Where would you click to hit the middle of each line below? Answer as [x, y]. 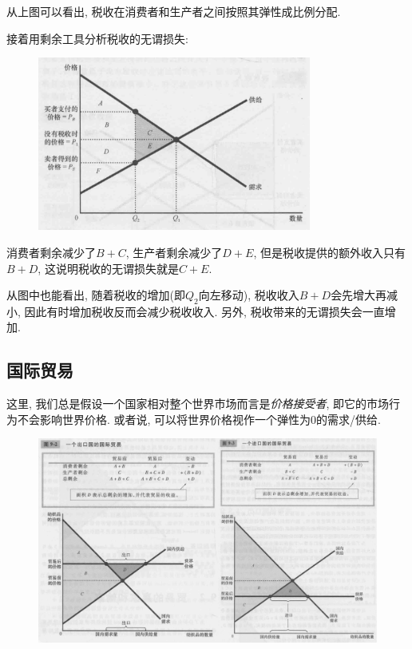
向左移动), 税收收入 [249, 295]
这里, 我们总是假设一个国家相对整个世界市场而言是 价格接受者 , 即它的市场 [198, 404]
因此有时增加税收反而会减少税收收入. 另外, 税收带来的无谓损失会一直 [204, 311]
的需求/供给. [349, 419]
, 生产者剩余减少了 [174, 252]
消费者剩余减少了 [51, 252]
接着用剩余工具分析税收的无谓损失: [97, 38]
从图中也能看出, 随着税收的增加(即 [96, 295]
